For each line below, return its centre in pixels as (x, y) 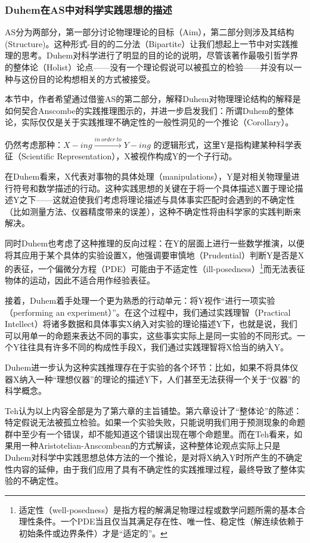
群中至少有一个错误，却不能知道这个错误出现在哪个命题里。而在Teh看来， (149, 434)
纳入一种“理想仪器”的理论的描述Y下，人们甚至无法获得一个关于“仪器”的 (160, 379)
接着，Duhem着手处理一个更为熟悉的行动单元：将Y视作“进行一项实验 (140, 300)
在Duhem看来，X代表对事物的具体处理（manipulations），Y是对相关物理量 (148, 176)
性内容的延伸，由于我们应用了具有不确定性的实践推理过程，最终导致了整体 (151, 469)
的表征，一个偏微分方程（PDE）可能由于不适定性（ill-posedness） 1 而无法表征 (155, 268)
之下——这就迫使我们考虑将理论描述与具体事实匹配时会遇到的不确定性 (157, 200)
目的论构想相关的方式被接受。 (96, 78)
